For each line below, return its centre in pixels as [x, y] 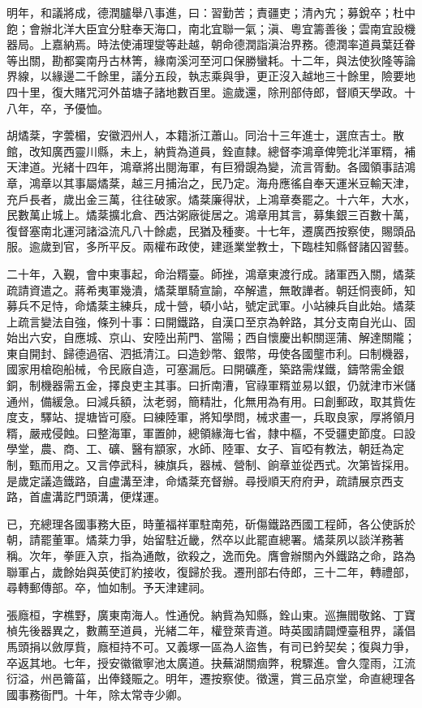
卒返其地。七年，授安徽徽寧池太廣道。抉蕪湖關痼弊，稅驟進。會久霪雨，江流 [211, 662]
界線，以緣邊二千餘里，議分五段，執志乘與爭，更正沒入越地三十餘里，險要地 [211, 76]
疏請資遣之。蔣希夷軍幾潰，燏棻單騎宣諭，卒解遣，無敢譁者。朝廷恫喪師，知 [211, 289]
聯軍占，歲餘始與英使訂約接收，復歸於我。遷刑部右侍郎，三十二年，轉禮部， [211, 571]
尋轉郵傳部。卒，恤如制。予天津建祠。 [109, 587]
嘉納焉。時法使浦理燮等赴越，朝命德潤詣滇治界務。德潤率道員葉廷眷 [233, 44]
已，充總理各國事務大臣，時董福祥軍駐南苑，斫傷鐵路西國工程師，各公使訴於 [211, 523]
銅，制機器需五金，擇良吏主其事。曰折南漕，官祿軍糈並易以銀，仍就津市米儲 [211, 385]
